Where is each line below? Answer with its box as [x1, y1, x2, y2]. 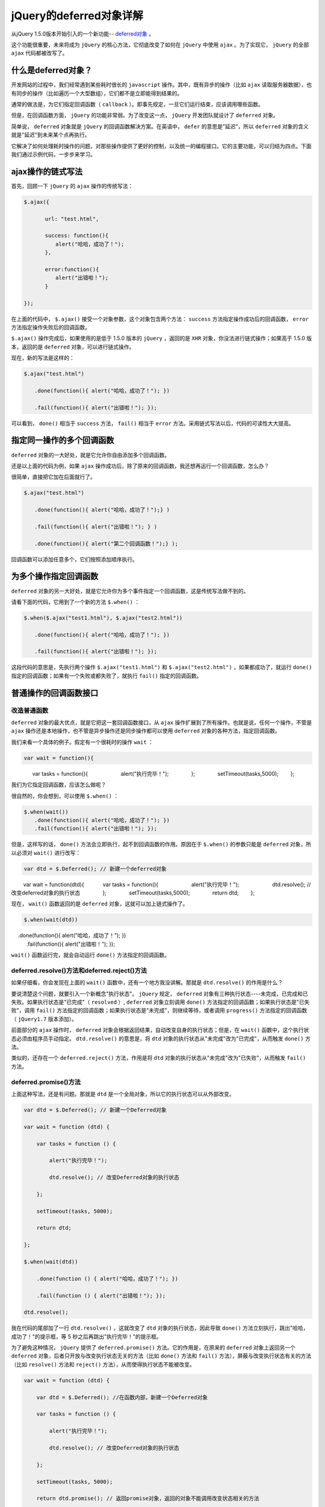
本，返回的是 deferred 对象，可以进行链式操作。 [11, 343, 135, 350]
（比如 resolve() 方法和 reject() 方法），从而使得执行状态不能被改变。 [11, 1361, 196, 1368]
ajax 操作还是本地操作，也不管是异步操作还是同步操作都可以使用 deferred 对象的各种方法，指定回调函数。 [11, 727, 280, 735]
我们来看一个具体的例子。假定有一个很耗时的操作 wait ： [11, 738, 153, 746]
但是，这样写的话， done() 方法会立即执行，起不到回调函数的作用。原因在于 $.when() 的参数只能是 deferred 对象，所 [11, 841, 312, 848]
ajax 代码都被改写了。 [11, 49, 68, 57]
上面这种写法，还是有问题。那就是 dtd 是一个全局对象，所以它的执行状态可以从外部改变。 [11, 1090, 235, 1097]
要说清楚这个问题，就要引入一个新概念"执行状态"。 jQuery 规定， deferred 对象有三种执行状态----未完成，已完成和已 [11, 990, 308, 997]
